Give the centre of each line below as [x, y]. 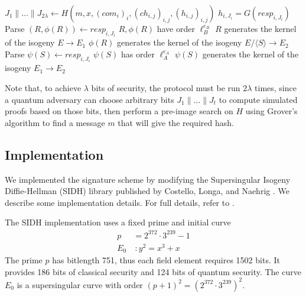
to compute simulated [258, 99]
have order [176, 28]
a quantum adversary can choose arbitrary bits [89, 99]
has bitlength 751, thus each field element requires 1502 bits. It [166, 260]
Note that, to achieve [43, 88]
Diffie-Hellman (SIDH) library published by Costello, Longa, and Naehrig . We [147, 191]
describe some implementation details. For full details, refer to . [120, 202]
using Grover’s [271, 111]
